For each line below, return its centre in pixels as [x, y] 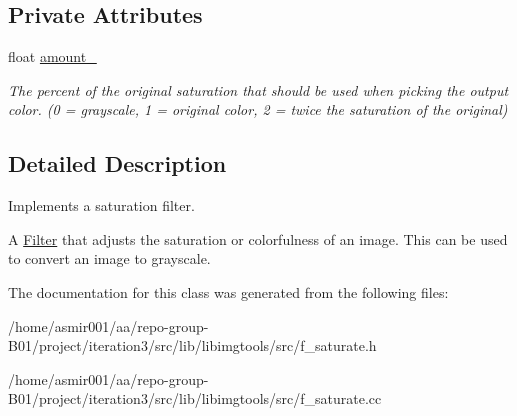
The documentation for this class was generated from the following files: [228, 291]
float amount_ [52, 56]
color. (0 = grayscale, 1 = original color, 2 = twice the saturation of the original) [258, 109]
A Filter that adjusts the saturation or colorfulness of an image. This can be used [258, 238]
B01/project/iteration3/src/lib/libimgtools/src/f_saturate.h [192, 345]
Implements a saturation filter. [101, 205]
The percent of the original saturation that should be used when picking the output [258, 89]
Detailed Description [117, 163]
